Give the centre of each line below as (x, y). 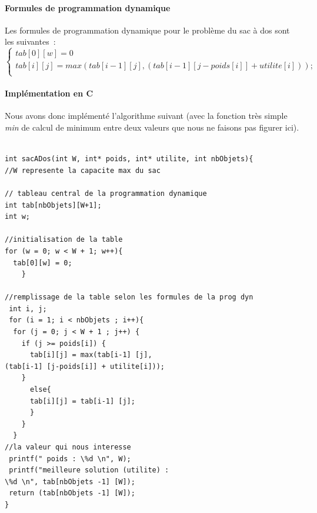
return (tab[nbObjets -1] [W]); (72, 493)
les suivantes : (30, 41)
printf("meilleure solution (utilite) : (89, 470)
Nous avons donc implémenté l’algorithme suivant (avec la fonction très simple (146, 116)
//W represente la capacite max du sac (83, 170)
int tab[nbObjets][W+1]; (53, 205)
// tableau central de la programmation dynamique (106, 193)
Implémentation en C (49, 93)
